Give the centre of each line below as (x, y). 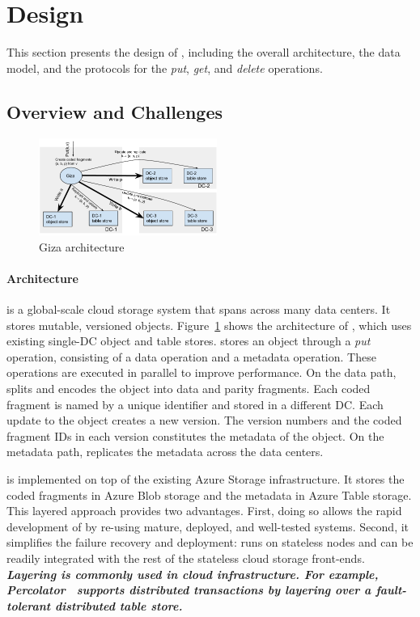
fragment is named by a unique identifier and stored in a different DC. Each (195, 404)
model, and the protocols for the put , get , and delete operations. (165, 68)
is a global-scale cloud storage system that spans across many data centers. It (199, 309)
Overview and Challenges (115, 111)
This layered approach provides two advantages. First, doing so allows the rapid (204, 511)
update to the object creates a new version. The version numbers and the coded (204, 420)
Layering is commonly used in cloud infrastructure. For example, (193, 574)
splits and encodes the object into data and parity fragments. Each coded (189, 388)
